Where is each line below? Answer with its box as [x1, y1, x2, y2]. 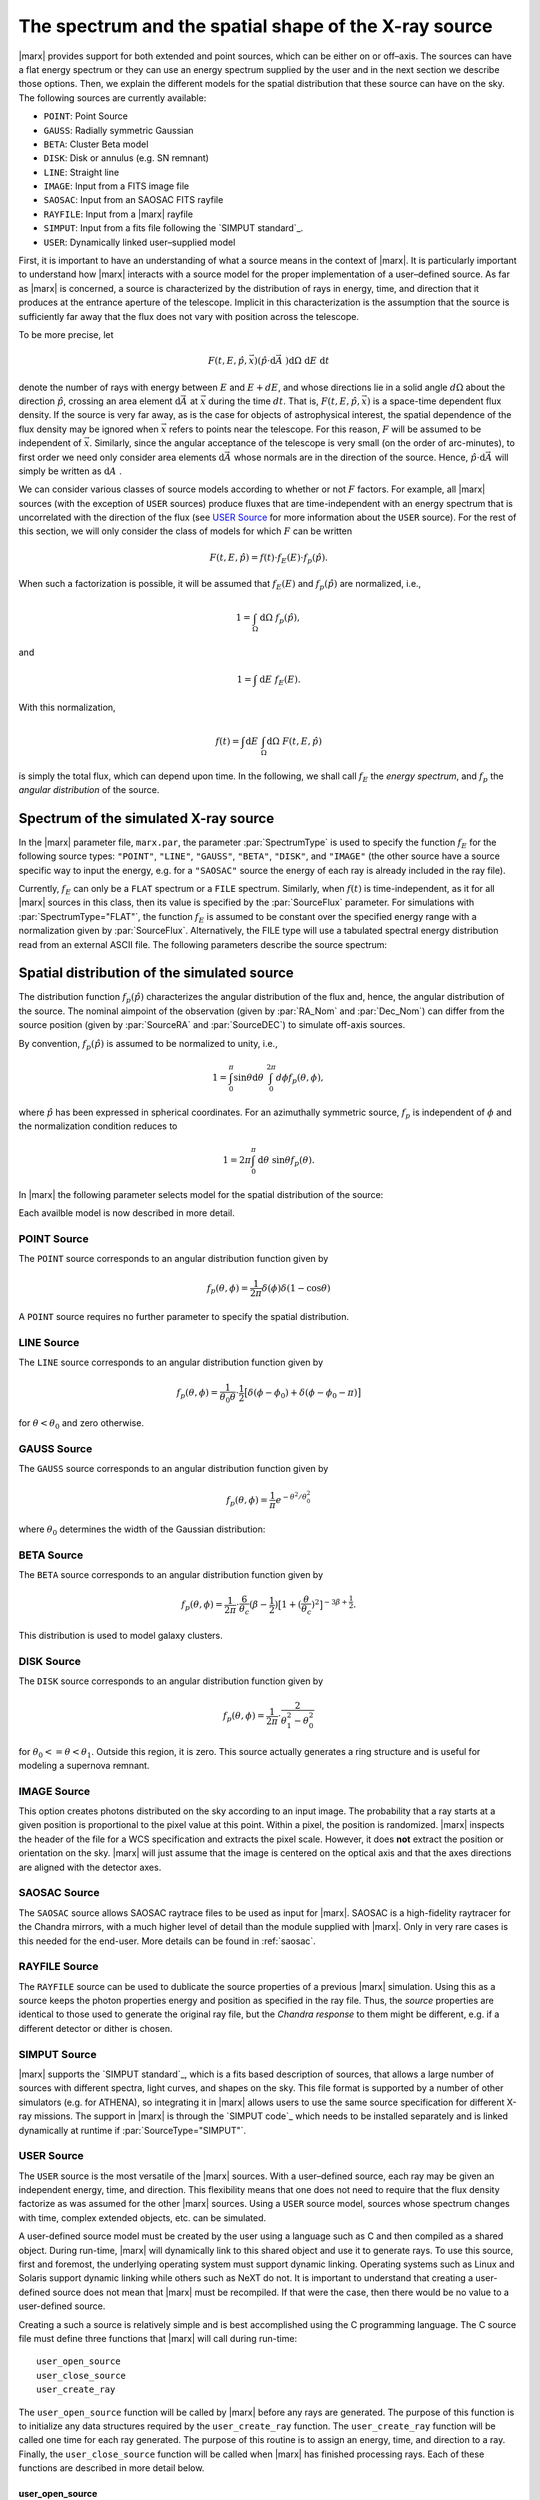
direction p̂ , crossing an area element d [18, 395, 181, 407]
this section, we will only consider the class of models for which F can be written [18, 525, 353, 537]
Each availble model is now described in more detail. [18, 1207, 235, 1219]
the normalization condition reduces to [18, 1120, 178, 1132]
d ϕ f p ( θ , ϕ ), [275, 1071, 324, 1085]
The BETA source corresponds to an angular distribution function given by [18, 1569, 324, 1581]
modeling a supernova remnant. [18, 1759, 150, 1771]
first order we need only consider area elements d [18, 451, 225, 463]
